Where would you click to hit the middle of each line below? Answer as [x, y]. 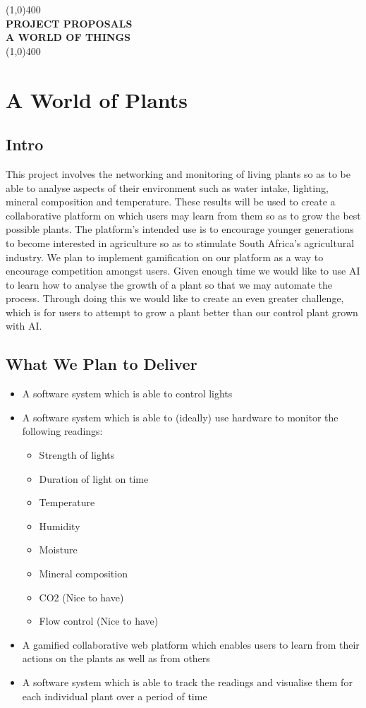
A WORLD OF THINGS [68, 37]
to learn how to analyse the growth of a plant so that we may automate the [169, 284]
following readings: [62, 431]
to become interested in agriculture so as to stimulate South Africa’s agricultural [180, 242]
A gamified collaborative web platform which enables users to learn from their [191, 644]
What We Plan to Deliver [102, 364]
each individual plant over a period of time [115, 696]
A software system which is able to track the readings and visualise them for [187, 682]
